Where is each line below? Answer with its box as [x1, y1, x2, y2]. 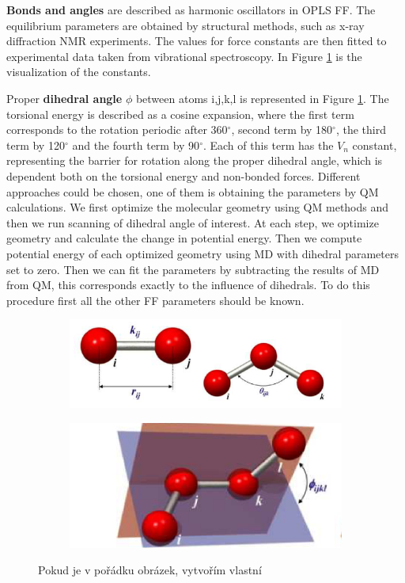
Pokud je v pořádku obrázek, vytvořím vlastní [38, 562, 262, 578]
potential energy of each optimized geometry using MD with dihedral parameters [6, 245, 399, 261]
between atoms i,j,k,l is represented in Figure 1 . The [135, 90, 389, 106]
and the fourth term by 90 [72, 136, 200, 153]
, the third [335, 121, 386, 138]
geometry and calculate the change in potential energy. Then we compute [6, 230, 362, 246]
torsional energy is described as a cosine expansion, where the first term [6, 105, 354, 122]
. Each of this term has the [202, 136, 334, 153]
